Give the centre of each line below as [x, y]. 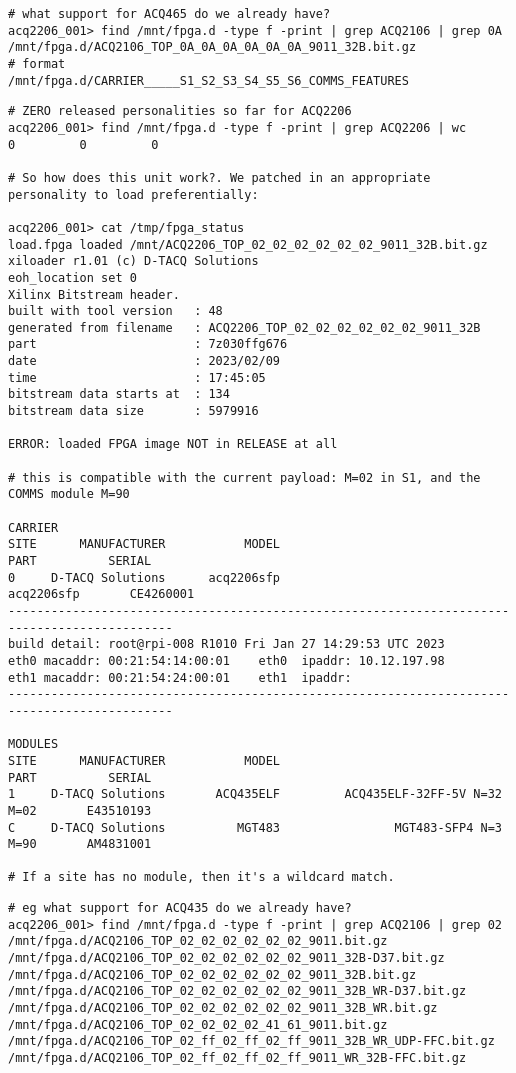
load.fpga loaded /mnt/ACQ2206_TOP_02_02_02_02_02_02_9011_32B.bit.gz [248, 244]
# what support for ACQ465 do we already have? [169, 14]
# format [37, 63]
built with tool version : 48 [115, 311]
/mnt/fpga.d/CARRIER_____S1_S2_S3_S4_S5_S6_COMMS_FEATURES [208, 80]
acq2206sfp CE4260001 [101, 594]
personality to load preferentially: [133, 194]
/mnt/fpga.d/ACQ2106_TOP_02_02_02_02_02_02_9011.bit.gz [198, 941]
